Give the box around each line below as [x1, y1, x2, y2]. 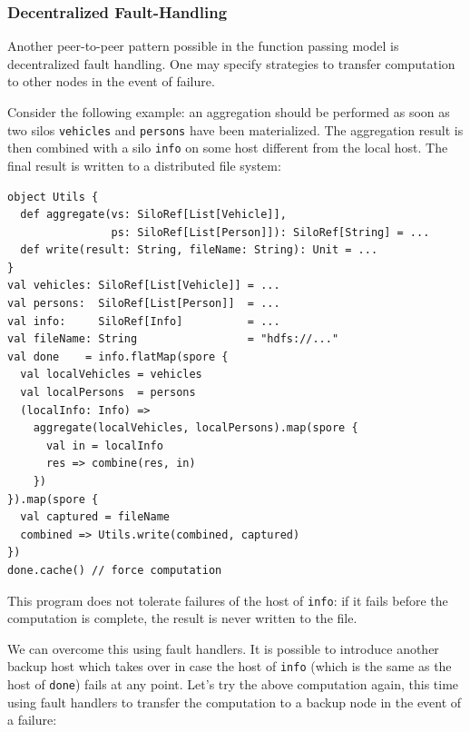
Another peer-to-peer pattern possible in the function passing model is [7, 36, 399, 55]
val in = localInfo [45, 439, 163, 452]
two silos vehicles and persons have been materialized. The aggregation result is [7, 120, 464, 139]
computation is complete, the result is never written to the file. [7, 608, 357, 628]
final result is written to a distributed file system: [7, 155, 281, 174]
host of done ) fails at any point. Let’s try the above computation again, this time [7, 675, 459, 694]
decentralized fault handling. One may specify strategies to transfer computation [7, 54, 455, 73]
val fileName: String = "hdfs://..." [7, 332, 339, 346]
